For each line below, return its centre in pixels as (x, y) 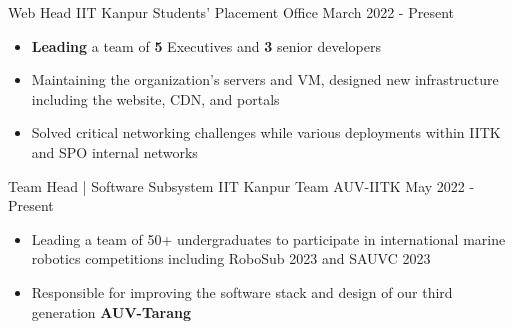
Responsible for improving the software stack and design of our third (242, 291)
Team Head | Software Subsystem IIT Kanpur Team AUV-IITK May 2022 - (241, 185)
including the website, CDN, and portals (155, 98)
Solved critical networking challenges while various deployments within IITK (266, 132)
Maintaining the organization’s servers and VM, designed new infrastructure (265, 79)
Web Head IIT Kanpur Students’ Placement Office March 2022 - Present (231, 12)
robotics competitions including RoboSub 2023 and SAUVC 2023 (231, 258)
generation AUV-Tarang (111, 311)
